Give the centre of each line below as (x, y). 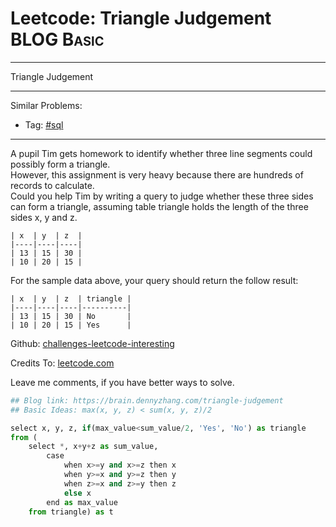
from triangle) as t (71, 512)
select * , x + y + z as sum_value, (93, 447)
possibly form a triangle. (60, 164)
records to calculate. (52, 185)
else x (77, 493)
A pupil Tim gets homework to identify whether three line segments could (161, 153)
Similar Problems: (46, 105)
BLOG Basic (57, 39)
